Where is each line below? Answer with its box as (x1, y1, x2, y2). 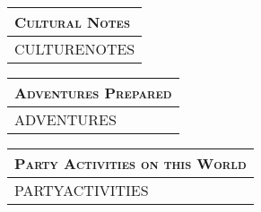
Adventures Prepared (14, 82, 172, 103)
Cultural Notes (14, 12, 130, 32)
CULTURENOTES (14, 38, 135, 59)
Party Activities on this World (14, 153, 247, 174)
